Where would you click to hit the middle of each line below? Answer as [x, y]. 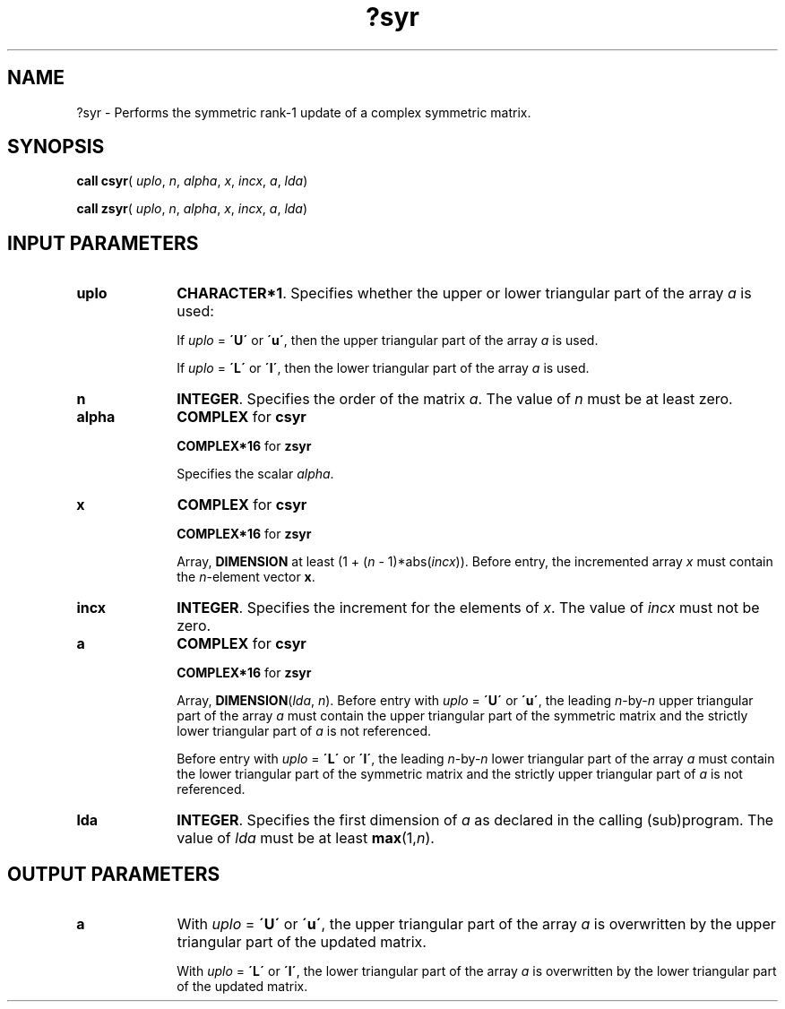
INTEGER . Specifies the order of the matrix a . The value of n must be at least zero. [455, 399]
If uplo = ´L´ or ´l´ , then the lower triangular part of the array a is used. [383, 368]
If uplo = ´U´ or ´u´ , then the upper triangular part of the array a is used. [388, 341]
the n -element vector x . [246, 577]
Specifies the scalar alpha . [255, 474]
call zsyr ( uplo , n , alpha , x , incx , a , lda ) [192, 209]
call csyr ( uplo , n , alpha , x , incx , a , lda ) [192, 181]
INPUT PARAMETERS [103, 243]
